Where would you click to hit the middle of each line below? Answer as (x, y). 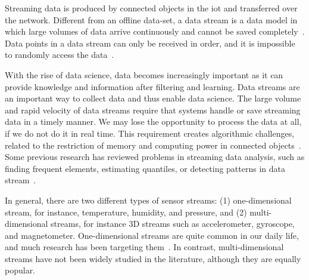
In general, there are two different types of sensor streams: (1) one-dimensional (148, 200)
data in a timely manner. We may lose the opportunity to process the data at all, (153, 121)
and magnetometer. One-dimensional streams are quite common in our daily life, (152, 235)
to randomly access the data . (60, 55)
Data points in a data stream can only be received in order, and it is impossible (150, 43)
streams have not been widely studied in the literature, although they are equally (153, 258)
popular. (20, 270)
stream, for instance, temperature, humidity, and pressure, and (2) (126, 212)
